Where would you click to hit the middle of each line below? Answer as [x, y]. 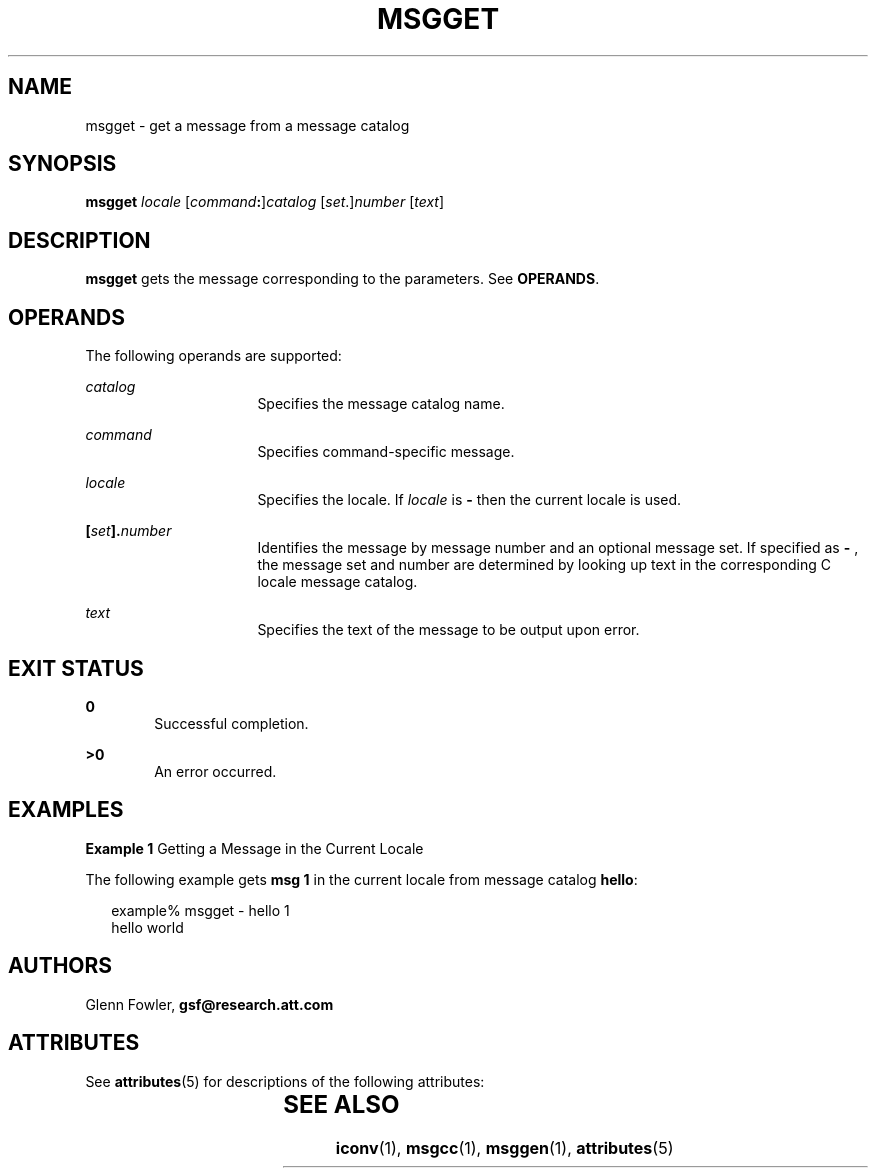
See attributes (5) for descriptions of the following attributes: [285, 1081]
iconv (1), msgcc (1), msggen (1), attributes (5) [504, 1148]
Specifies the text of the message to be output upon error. [448, 630]
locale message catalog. [337, 582]
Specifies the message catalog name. [381, 404]
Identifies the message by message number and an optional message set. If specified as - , [558, 548]
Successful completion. [231, 723]
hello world [147, 927]
